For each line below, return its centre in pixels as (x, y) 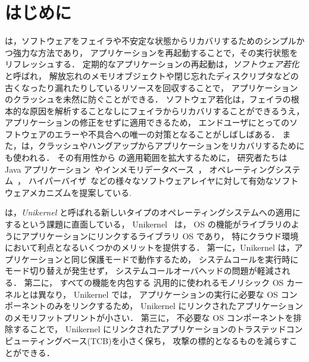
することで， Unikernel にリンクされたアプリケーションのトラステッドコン (158, 329)
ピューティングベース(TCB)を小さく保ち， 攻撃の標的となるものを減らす (147, 340)
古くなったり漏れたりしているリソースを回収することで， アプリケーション (152, 87)
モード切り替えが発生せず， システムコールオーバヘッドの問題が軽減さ (143, 271)
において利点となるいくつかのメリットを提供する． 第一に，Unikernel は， (150, 247)
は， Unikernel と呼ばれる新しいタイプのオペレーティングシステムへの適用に (153, 212)
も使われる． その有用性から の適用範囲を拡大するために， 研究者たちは (146, 157)
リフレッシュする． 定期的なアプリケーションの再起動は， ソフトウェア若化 (152, 64)
